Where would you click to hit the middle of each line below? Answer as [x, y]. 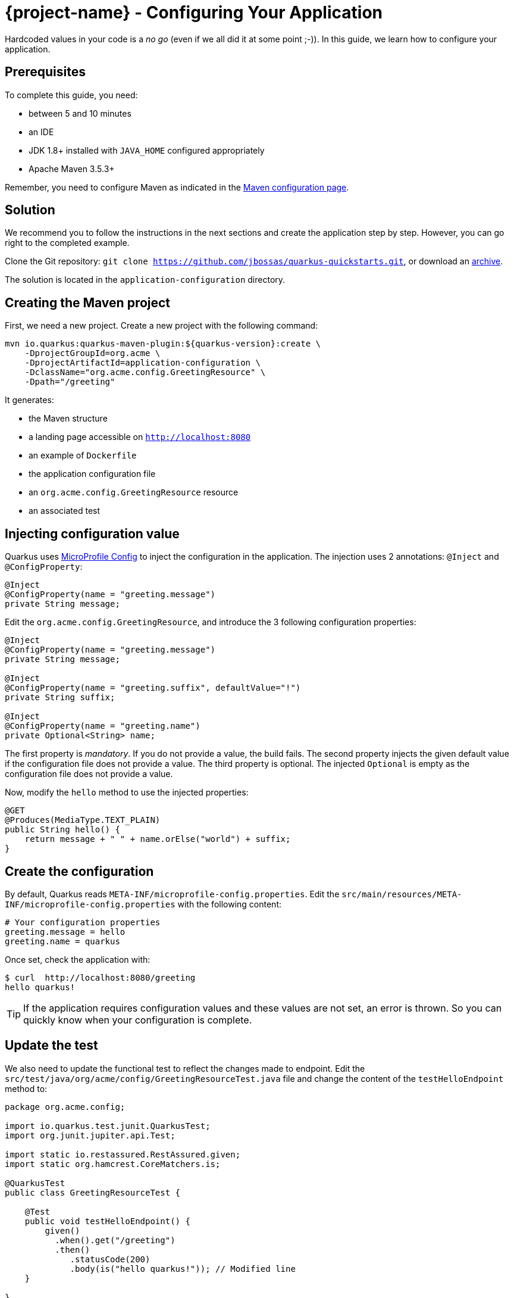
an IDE [41, 132]
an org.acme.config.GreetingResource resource [134, 492]
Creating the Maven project [88, 302]
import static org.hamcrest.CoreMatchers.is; [113, 1164]
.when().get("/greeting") [115, 1240]
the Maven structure [68, 419]
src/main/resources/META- [402, 894]
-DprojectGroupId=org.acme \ [93, 353]
